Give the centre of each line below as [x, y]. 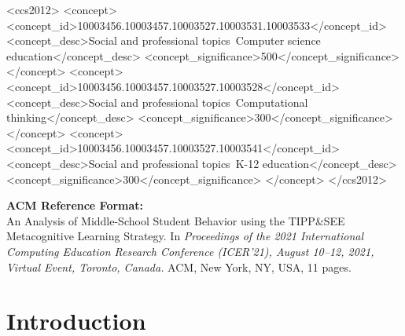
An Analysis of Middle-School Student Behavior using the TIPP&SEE [176, 220]
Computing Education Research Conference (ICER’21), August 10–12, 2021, [190, 251]
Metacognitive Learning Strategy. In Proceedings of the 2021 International [185, 236]
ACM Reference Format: [75, 205]
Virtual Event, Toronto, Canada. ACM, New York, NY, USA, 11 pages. [179, 267]
